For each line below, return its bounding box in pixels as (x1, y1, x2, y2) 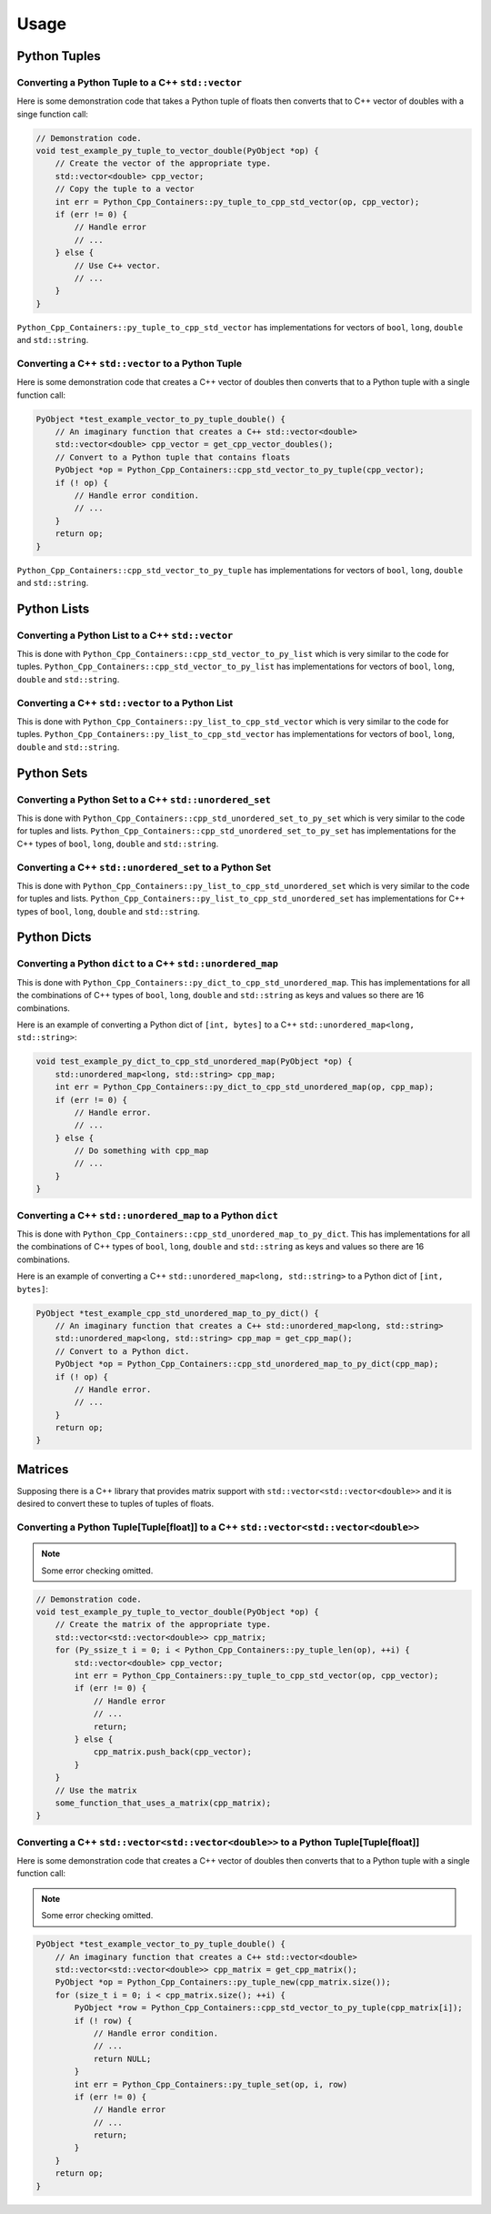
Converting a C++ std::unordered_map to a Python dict (16, 1208, 279, 1221)
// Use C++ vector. (74, 260, 161, 270)
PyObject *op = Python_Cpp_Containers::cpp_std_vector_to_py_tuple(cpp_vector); (55, 465, 425, 475)
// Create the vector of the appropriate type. (55, 158, 272, 168)
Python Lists (16, 601, 90, 616)
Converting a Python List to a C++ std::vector (16, 629, 234, 642)
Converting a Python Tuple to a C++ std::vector (16, 76, 243, 88)
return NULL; (93, 2053, 152, 2064)
